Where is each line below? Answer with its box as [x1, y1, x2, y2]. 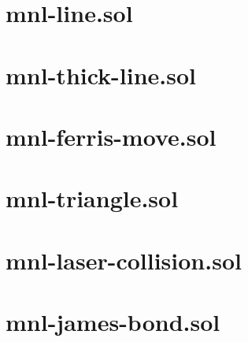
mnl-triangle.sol [6, 182, 179, 214]
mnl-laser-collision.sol [6, 243, 242, 276]
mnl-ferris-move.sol [6, 120, 217, 152]
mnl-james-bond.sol [6, 306, 220, 338]
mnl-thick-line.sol [6, 58, 197, 91]
